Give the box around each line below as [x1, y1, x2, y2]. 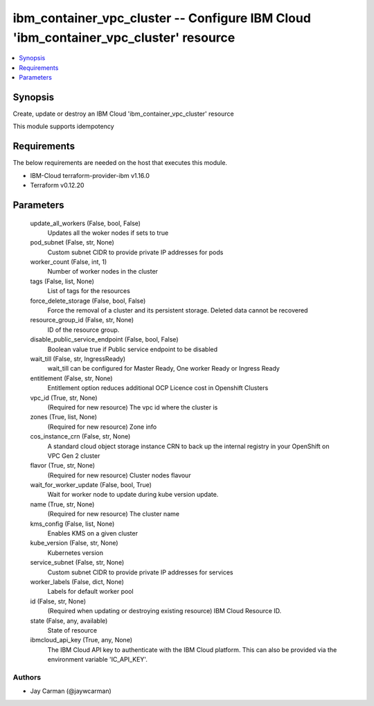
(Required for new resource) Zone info [47, 423, 157, 431]
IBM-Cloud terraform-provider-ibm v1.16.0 [30, 171, 150, 179]
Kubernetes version [47, 548, 104, 557]
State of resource [47, 626, 98, 634]
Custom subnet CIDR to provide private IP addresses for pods [47, 248, 224, 256]
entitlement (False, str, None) [30, 374, 114, 382]
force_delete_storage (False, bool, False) [30, 297, 146, 305]
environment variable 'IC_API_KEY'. [47, 655, 148, 664]
